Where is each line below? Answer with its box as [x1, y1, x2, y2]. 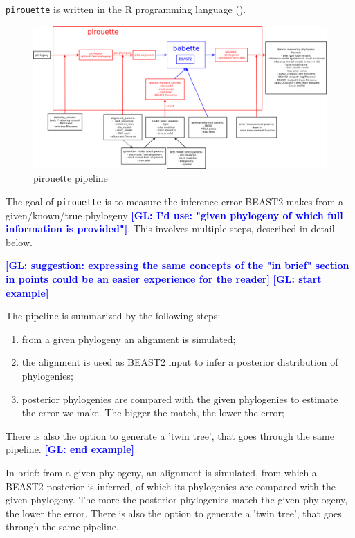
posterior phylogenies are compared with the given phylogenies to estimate [21, 391, 338, 406]
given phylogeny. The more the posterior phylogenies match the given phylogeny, [6, 492, 348, 507]
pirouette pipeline [33, 171, 108, 185]
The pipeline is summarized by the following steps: [6, 308, 221, 323]
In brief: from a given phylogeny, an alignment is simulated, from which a [6, 465, 317, 480]
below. [6, 234, 33, 249]
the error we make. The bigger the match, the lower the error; [21, 405, 284, 420]
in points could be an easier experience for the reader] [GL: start [6, 272, 322, 286]
